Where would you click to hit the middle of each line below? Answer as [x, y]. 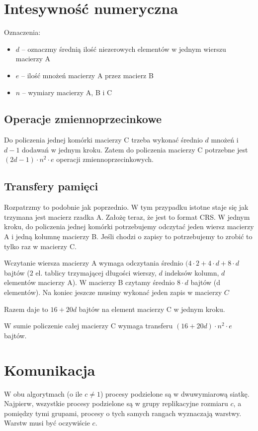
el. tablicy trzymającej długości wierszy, [96, 272]
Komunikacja [50, 369]
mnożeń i [225, 140]
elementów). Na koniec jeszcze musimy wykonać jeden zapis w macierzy [113, 292]
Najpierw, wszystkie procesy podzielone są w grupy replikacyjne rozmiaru [116, 403]
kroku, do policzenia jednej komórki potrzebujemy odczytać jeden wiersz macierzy [129, 226]
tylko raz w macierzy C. [40, 246]
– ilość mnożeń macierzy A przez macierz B [87, 75]
